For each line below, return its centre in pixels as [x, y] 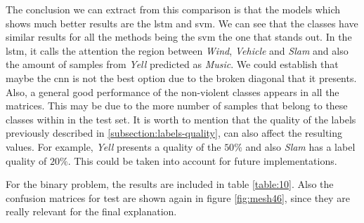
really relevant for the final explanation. [91, 211]
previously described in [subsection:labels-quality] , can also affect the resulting [174, 133]
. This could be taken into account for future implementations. [202, 160]
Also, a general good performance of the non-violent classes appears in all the [173, 92]
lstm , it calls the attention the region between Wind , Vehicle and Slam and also [177, 50]
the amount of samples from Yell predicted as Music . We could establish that [172, 64]
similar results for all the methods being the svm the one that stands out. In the [179, 37]
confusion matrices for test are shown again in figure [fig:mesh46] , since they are [178, 197]
